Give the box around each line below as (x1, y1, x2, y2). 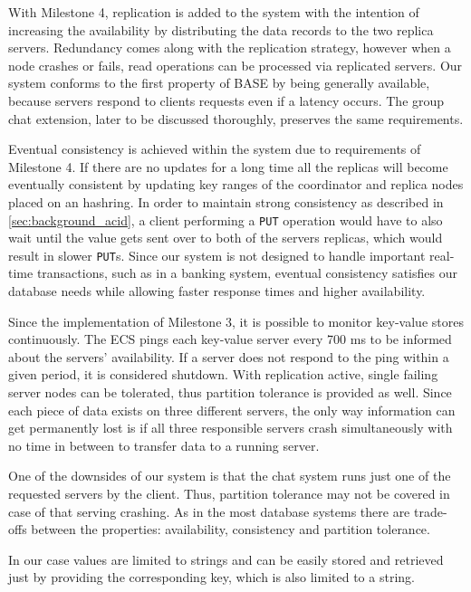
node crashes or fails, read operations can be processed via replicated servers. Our (8, 55, 463, 74)
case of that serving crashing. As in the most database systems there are (8, 501, 410, 520)
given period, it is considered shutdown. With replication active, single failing (8, 365, 438, 384)
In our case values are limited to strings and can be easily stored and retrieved (8, 549, 444, 568)
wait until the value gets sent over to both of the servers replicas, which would (8, 228, 443, 247)
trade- (413, 501, 447, 520)
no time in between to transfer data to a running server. (8, 435, 320, 454)
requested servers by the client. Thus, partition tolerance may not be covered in (8, 483, 450, 502)
